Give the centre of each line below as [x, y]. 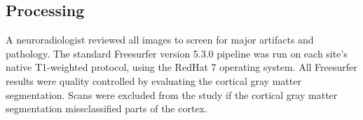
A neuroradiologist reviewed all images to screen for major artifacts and [160, 40]
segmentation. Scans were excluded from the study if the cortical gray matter [172, 94]
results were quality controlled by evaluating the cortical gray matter [153, 80]
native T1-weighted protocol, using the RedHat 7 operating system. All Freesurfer [181, 67]
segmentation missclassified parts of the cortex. [107, 108]
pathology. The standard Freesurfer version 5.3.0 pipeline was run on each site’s [177, 53]
